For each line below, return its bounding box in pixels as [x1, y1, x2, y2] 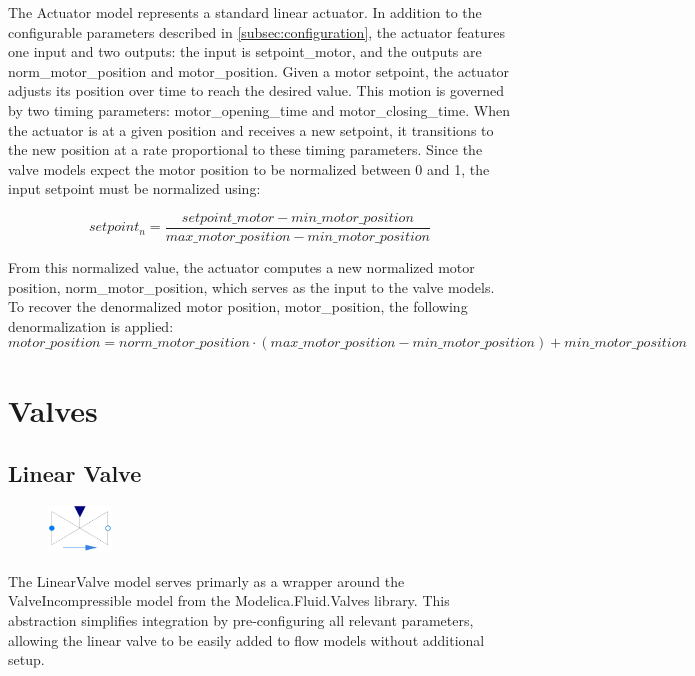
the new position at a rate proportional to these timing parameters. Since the [8, 139, 483, 160]
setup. [8, 649, 45, 670]
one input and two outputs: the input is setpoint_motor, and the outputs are [8, 41, 482, 62]
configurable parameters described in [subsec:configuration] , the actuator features [8, 21, 505, 42]
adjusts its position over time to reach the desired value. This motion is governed [8, 80, 505, 101]
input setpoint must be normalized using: [8, 178, 261, 199]
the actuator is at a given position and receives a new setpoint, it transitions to [8, 119, 494, 140]
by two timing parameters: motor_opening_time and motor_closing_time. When [8, 99, 510, 120]
